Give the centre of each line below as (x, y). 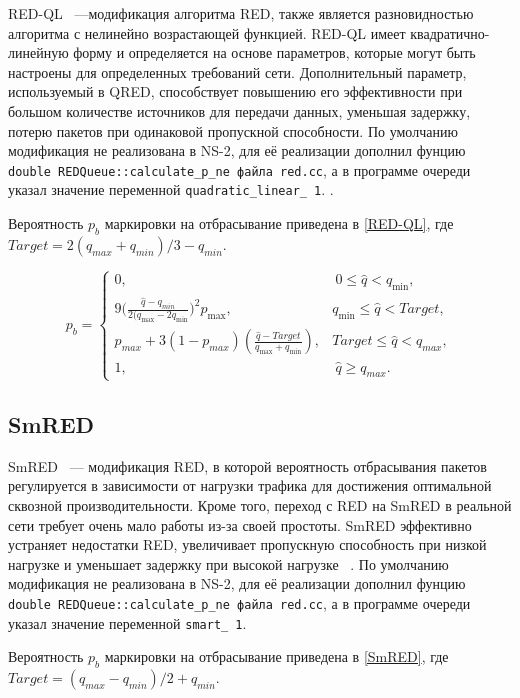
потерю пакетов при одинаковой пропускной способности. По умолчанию (233, 130)
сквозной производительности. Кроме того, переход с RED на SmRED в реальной (260, 504)
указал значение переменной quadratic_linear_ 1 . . (171, 189)
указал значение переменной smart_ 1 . (127, 622)
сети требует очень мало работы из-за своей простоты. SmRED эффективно (240, 524)
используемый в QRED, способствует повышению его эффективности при (235, 91)
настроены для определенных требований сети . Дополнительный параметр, (237, 71)
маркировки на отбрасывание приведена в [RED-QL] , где (279, 223)
